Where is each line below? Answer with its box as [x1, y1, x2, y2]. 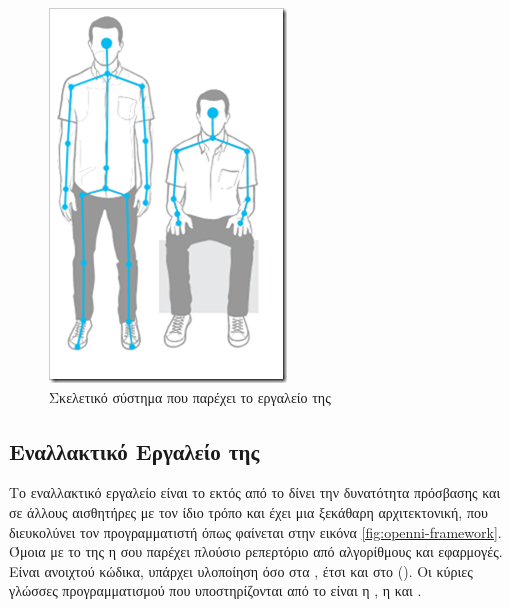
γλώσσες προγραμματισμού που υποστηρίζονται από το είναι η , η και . [9, 580, 422, 601]
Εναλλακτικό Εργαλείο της [9, 435, 260, 466]
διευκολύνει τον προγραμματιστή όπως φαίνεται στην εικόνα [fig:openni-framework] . [9, 521, 502, 542]
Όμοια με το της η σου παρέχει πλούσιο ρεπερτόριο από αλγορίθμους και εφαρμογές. [9, 541, 503, 562]
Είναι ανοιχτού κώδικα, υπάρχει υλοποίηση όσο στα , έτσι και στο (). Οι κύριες [9, 560, 473, 581]
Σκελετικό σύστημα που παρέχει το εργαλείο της [49, 386, 331, 407]
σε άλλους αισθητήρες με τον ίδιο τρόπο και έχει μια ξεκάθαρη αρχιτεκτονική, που [9, 501, 488, 522]
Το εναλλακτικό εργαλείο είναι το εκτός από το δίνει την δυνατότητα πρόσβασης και [9, 482, 501, 503]
